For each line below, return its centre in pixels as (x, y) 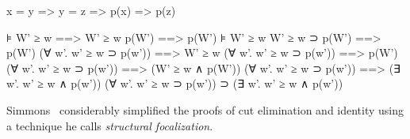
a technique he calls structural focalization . (110, 125)
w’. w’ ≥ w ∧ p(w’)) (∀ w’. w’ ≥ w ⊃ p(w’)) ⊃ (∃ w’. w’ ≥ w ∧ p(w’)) (175, 83)
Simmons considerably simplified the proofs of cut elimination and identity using (205, 109)
